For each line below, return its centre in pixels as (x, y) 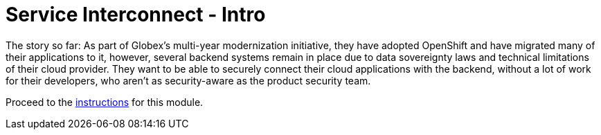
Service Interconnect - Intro (136, 15)
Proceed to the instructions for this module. (105, 102)
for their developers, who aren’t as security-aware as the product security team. (188, 80)
